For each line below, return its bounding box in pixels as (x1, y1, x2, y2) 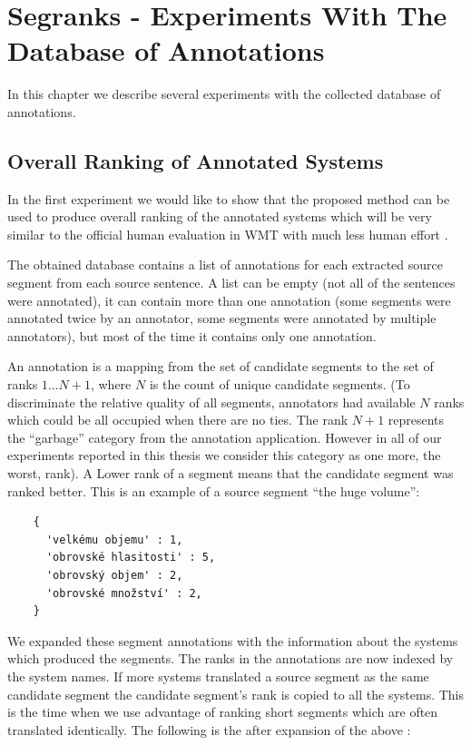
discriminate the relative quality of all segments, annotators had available (7, 392, 416, 411)
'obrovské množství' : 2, (45, 586, 202, 600)
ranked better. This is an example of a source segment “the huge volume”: (7, 481, 420, 500)
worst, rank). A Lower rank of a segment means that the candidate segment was (7, 464, 454, 483)
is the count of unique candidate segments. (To (149, 375, 410, 394)
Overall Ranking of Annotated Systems (7, 146, 384, 174)
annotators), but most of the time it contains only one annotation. (7, 326, 377, 345)
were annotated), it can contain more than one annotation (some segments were (7, 290, 451, 309)
